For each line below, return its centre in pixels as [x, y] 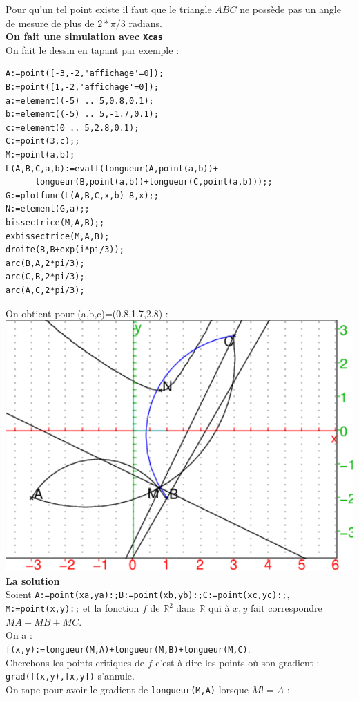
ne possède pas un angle [290, 9]
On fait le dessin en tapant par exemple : [93, 49]
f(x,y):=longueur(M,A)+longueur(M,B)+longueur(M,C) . [128, 648]
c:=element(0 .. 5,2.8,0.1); [72, 128]
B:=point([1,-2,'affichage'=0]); [82, 87]
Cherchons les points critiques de [75, 662]
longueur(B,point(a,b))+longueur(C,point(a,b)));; [154, 182]
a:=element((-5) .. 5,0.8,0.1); [80, 101]
